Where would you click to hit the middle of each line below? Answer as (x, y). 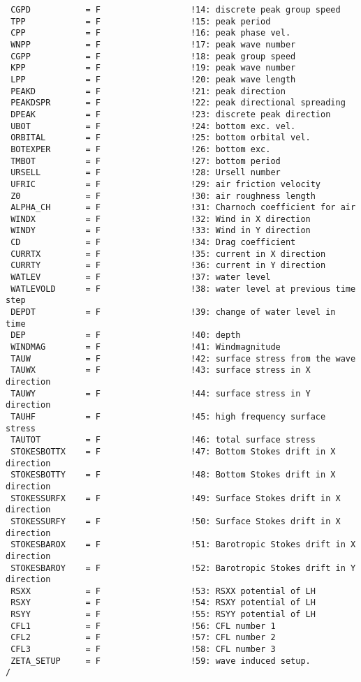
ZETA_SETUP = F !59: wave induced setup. (161, 661)
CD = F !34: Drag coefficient (153, 243)
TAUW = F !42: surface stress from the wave (183, 358)
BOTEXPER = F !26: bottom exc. (141, 149)
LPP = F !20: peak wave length (153, 79)
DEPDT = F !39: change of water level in (173, 312)
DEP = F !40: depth (126, 335)
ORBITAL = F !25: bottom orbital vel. (161, 138)
